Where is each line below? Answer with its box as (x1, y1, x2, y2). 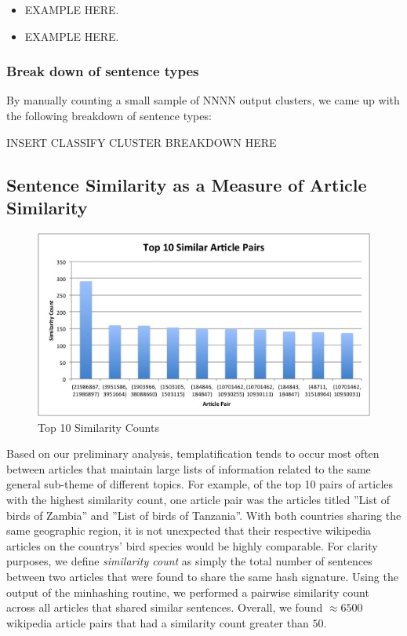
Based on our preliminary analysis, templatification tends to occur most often (6, 445, 380, 462)
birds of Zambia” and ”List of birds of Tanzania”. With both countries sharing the (6, 506, 402, 523)
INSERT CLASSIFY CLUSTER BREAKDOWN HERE (6, 133, 277, 150)
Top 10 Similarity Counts (38, 419, 159, 435)
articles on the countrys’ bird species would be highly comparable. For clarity (6, 537, 378, 554)
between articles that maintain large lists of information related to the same (6, 460, 371, 477)
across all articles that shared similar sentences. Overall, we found (6, 599, 323, 616)
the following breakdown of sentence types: (6, 108, 212, 123)
